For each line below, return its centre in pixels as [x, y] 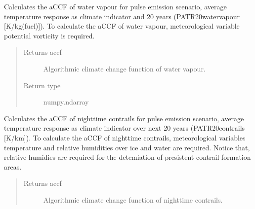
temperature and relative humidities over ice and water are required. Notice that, [127, 147]
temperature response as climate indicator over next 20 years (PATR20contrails [125, 128]
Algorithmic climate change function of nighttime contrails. [133, 199]
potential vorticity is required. [49, 35]
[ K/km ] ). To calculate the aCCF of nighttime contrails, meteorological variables [125, 137]
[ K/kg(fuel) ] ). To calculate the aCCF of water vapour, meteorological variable [122, 26]
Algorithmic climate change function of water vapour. [124, 68]
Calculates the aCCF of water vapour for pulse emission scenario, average [115, 6]
